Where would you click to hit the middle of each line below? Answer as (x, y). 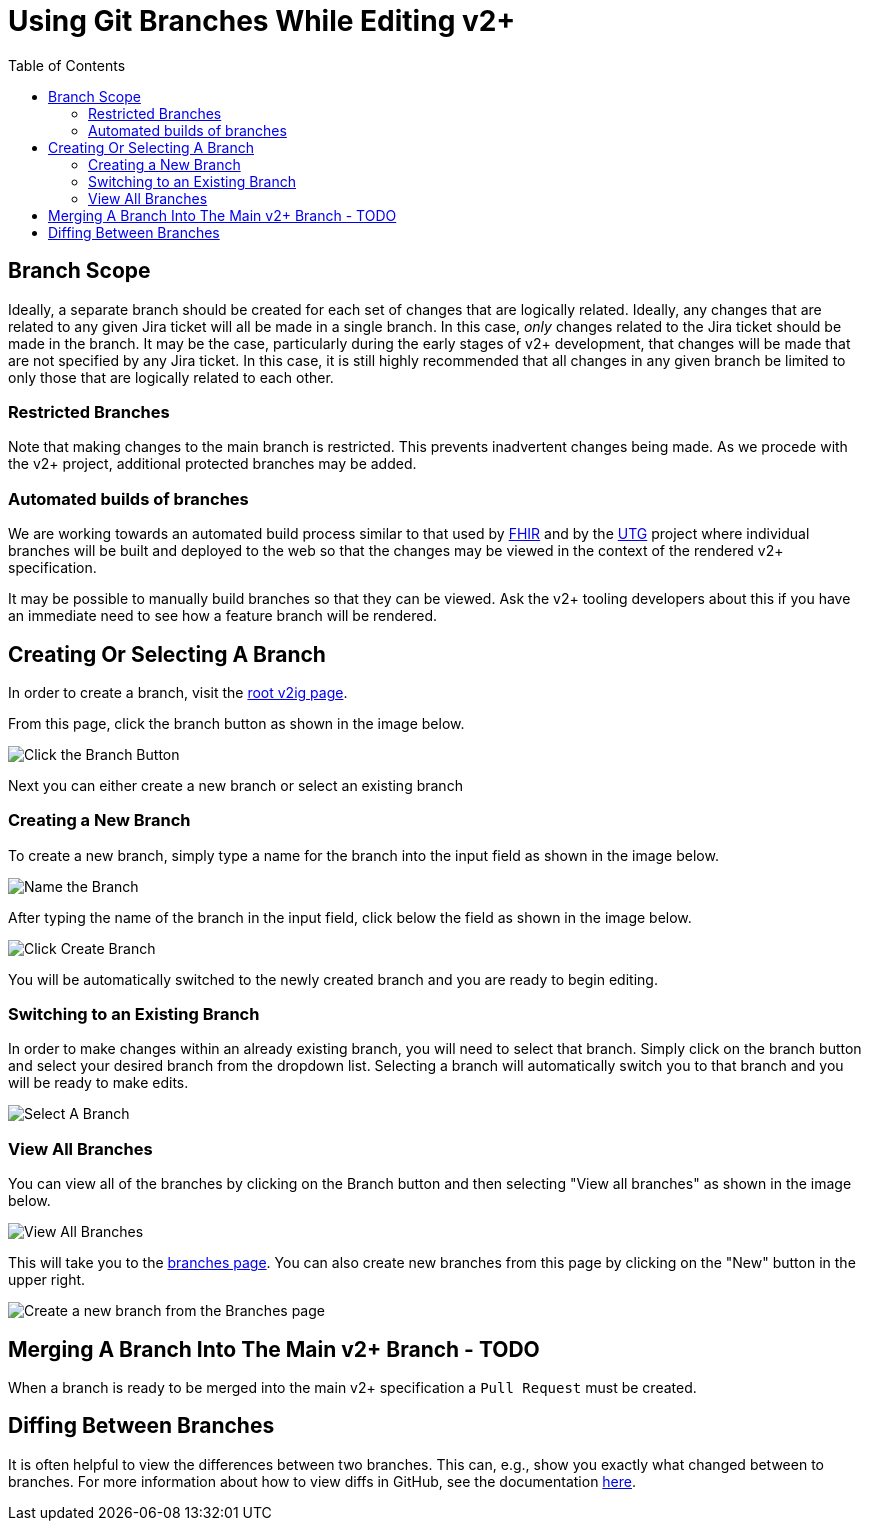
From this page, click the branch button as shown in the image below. (236, 723)
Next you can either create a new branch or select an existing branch (235, 785)
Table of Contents (67, 65)
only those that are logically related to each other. (171, 377)
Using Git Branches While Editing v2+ (262, 21)
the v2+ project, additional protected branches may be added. (212, 464)
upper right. (47, 1280)
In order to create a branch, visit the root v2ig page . (178, 692)
